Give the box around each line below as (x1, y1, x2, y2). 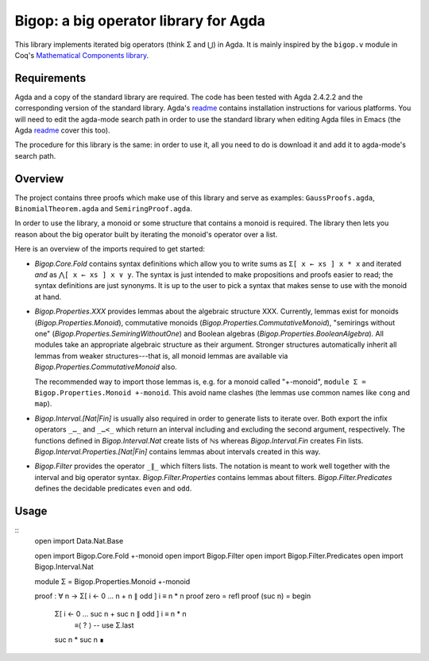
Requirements (14, 71, 87, 85)
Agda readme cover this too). (14, 125, 110, 135)
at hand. (34, 292, 62, 302)
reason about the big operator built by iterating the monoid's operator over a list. (14, 229, 278, 239)
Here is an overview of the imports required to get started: (14, 244, 206, 254)
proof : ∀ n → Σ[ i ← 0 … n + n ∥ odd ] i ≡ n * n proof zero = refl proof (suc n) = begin (34, 591, 311, 601)
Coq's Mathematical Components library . (14, 50, 149, 60)
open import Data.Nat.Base (34, 536, 124, 546)
